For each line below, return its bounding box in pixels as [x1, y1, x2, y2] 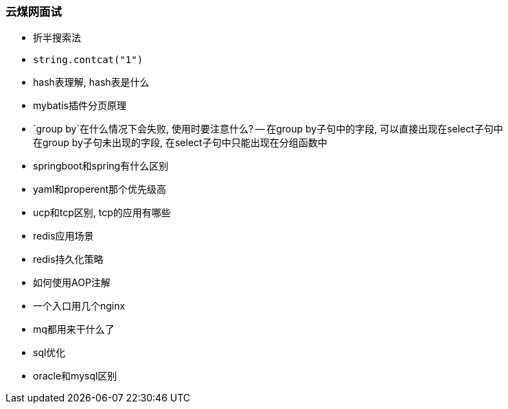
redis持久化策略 [33, 253, 104, 266]
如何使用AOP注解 [33, 277, 111, 289]
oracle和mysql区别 [33, 370, 117, 382]
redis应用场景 [33, 230, 94, 242]
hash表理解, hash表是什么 [33, 76, 150, 89]
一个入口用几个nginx [33, 300, 126, 312]
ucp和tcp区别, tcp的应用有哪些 [33, 207, 171, 219]
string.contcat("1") [33, 54, 143, 66]
